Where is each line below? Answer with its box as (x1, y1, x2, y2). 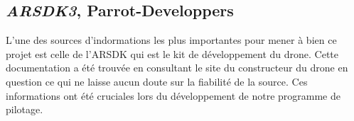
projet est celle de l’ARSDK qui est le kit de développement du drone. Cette (6, 46, 339, 61)
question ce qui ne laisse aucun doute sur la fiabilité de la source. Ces (6, 74, 308, 88)
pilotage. (6, 102, 43, 117)
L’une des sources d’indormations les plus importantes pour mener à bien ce (6, 33, 337, 47)
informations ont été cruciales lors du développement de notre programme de (6, 88, 341, 103)
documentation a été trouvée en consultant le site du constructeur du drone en (6, 60, 348, 75)
